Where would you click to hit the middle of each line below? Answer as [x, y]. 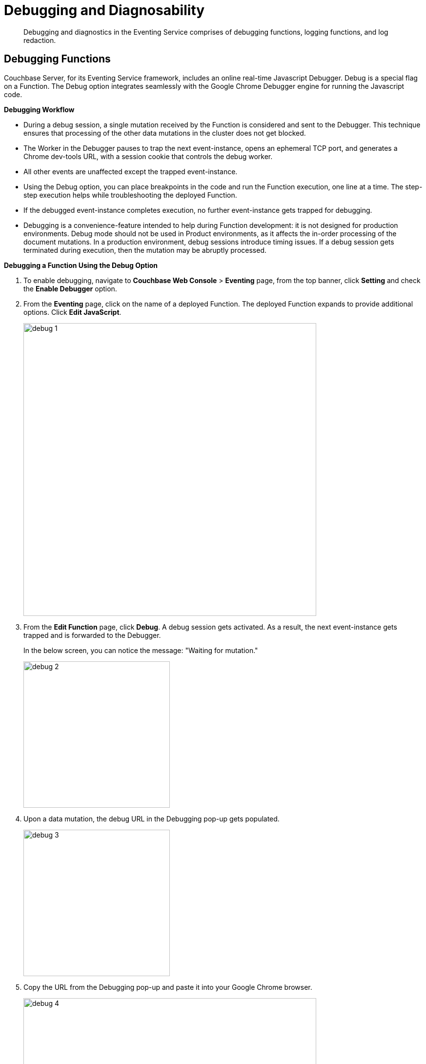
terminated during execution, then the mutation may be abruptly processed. [145, 250]
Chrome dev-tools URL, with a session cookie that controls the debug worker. [148, 156]
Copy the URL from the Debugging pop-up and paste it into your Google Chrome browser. [168, 987]
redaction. [40, 40]
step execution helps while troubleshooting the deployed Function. [130, 195]
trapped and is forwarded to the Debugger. [92, 635]
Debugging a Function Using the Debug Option [81, 265]
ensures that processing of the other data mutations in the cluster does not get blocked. [165, 133]
